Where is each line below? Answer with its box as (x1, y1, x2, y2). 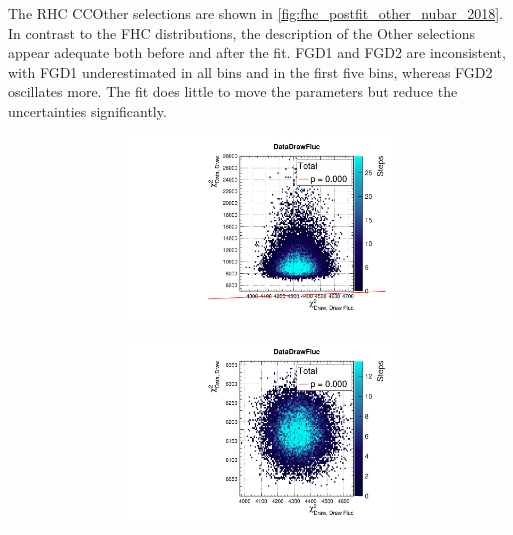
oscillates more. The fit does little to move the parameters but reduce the (8, 81, 458, 102)
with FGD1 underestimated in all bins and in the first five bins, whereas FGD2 (8, 61, 493, 82)
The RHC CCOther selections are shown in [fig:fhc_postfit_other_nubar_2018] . (8, 3, 503, 23)
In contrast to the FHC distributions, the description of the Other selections (8, 22, 476, 43)
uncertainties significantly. (8, 100, 167, 121)
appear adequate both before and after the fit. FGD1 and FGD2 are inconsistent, (8, 42, 506, 63)
